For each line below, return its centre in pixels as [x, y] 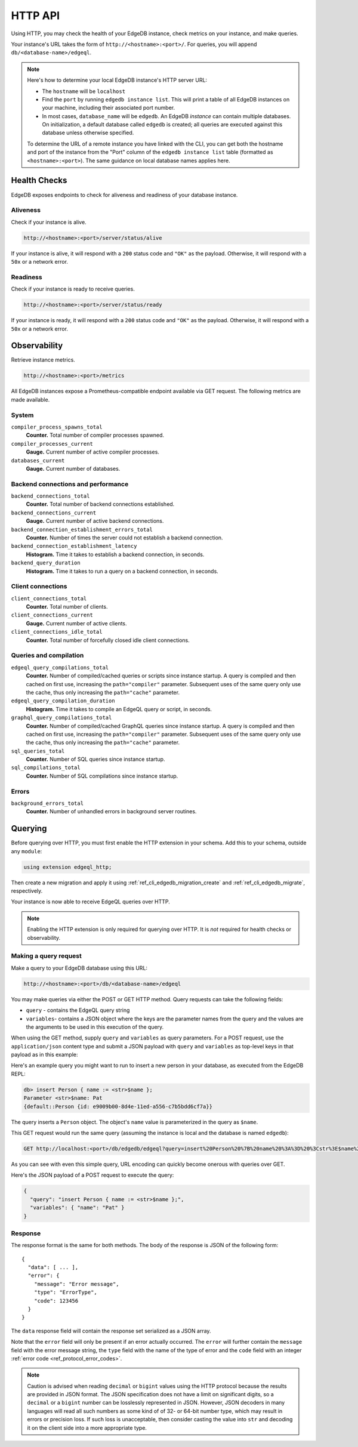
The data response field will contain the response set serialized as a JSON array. [111, 1331]
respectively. [27, 891]
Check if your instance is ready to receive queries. [73, 289]
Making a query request [46, 956]
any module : [27, 851]
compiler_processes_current [52, 444]
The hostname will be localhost [84, 91]
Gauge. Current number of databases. [73, 468]
